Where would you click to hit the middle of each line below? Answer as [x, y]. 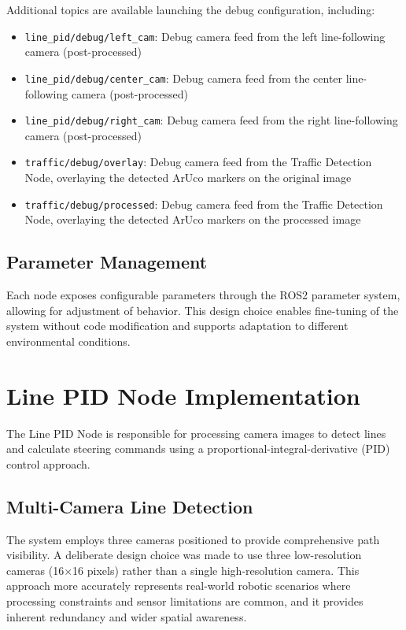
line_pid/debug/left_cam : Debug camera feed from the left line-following [205, 36]
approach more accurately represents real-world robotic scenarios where [179, 586]
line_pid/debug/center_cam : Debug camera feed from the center [184, 78]
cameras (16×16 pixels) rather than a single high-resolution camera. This [183, 570]
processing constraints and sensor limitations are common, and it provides [185, 600]
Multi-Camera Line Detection [130, 506]
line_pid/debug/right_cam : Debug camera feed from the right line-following [211, 120]
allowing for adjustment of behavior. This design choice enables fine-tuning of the [203, 310]
